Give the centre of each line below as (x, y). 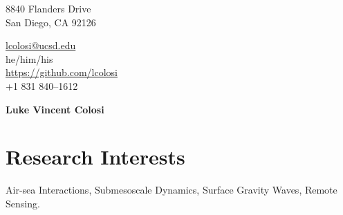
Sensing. (23, 203)
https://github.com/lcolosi (62, 72)
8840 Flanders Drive (48, 8)
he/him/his (29, 58)
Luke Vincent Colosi (55, 109)
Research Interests (95, 157)
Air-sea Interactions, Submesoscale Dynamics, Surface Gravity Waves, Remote (171, 190)
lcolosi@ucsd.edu (41, 45)
